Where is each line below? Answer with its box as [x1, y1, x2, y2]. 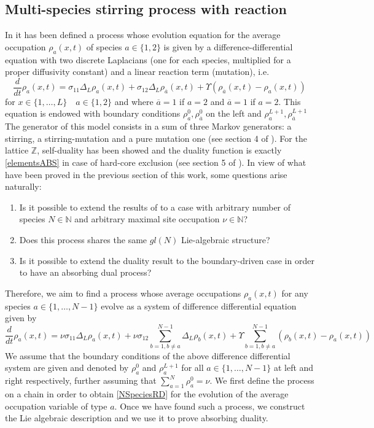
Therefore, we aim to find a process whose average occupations [5, 286, 241, 299]
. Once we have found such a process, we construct [114, 399, 305, 412]
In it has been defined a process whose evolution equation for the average [5, 28, 281, 41]
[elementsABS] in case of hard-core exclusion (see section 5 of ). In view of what [5, 156, 306, 169]
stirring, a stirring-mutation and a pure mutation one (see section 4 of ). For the [5, 131, 307, 144]
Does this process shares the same [19, 233, 147, 246]
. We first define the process [209, 374, 314, 387]
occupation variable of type [5, 399, 107, 412]
